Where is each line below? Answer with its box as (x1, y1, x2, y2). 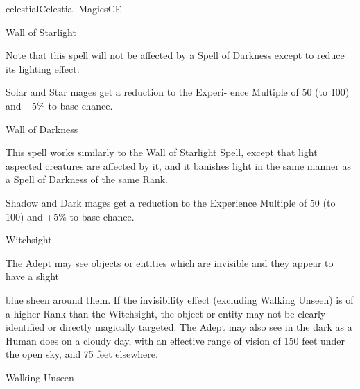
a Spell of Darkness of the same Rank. (6, 172, 168, 187)
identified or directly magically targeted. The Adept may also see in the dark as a (6, 320, 352, 334)
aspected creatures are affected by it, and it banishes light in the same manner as (6, 158, 351, 173)
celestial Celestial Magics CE (6, 1, 122, 15)
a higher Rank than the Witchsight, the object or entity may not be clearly (6, 306, 326, 320)
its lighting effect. (6, 61, 80, 76)
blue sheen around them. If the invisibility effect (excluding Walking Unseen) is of (6, 292, 354, 306)
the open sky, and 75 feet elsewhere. (6, 347, 158, 361)
